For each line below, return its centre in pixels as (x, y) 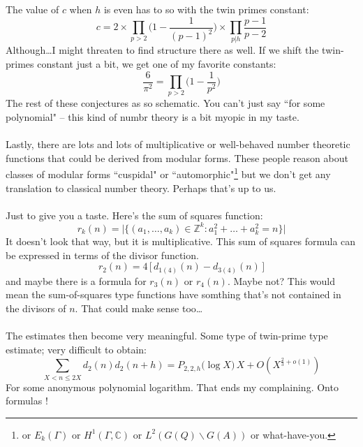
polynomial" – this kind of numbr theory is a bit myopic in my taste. (153, 116)
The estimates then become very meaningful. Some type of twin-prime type (167, 336)
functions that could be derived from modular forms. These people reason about (177, 157)
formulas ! (27, 401)
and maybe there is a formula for (76, 280)
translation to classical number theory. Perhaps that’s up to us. (141, 188)
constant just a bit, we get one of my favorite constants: (157, 63)
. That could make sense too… (139, 308)
